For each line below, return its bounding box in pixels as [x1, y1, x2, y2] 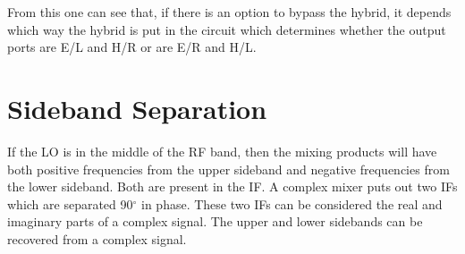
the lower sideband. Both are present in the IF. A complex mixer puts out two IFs [7, 177, 458, 196]
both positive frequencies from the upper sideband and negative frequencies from [7, 159, 450, 178]
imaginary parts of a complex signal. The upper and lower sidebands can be [7, 212, 423, 231]
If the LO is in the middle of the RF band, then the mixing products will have [7, 141, 437, 160]
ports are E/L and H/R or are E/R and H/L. [7, 38, 257, 56]
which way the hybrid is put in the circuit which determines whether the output [7, 20, 446, 38]
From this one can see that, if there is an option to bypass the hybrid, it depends [7, 3, 452, 21]
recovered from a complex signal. [7, 229, 187, 248]
